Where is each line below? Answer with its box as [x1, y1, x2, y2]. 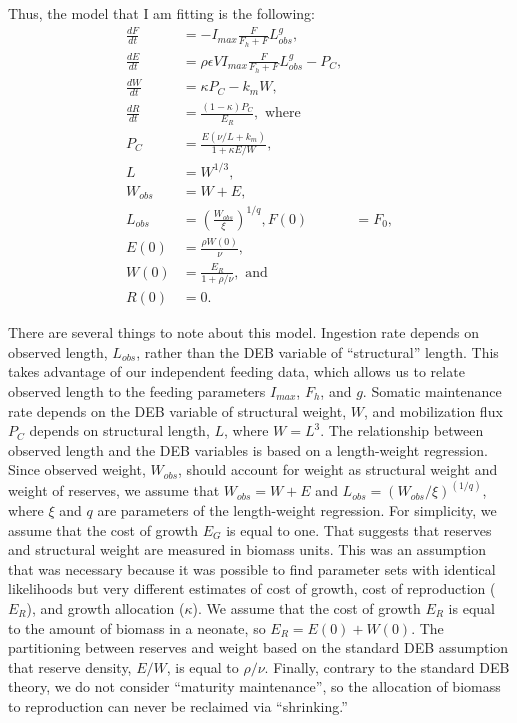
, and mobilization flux [363, 400, 503, 421]
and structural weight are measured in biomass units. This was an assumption [8, 539, 487, 560]
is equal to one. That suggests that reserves [226, 519, 492, 540]
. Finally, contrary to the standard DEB [264, 656, 510, 677]
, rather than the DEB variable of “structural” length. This [136, 341, 499, 362]
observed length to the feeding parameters [8, 380, 266, 401]
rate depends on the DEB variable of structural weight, [8, 400, 347, 421]
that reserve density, [8, 656, 132, 677]
